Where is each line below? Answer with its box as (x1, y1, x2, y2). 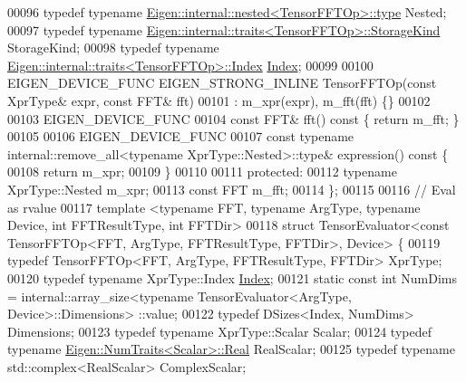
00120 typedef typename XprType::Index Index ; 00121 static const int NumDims (7, 268, 457, 287)
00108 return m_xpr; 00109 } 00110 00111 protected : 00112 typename (7, 162, 397, 181)
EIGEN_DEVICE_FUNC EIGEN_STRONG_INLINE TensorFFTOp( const (7, 73, 437, 92)
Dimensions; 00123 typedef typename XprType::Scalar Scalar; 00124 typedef (7, 321, 432, 340)
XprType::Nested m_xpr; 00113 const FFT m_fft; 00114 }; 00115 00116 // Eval (7, 179, 456, 198)
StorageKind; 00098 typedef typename (7, 38, 219, 57)
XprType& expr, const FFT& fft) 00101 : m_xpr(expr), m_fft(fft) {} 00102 (7, 91, 431, 110)
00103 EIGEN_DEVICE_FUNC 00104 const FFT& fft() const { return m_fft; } (7, 109, 460, 128)
